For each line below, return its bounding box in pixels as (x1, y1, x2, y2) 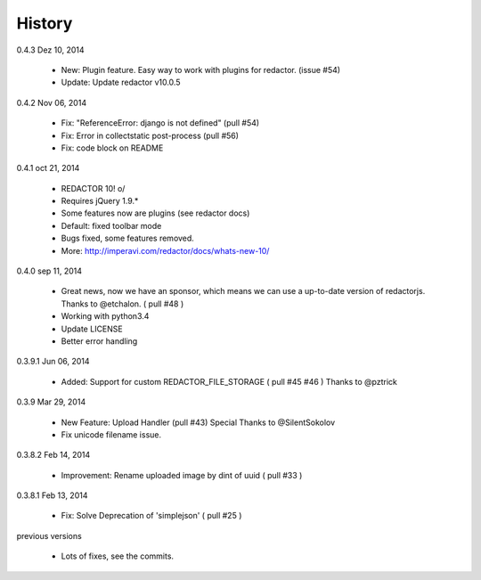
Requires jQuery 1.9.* (61, 196, 139, 207)
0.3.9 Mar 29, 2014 (16, 396, 86, 407)
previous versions (16, 530, 82, 541)
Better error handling (61, 335, 138, 347)
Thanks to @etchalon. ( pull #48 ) (61, 298, 184, 309)
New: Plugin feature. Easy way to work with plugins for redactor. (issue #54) (61, 64, 341, 75)
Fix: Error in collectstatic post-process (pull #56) (61, 130, 240, 141)
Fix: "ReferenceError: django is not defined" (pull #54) (61, 118, 260, 128)
